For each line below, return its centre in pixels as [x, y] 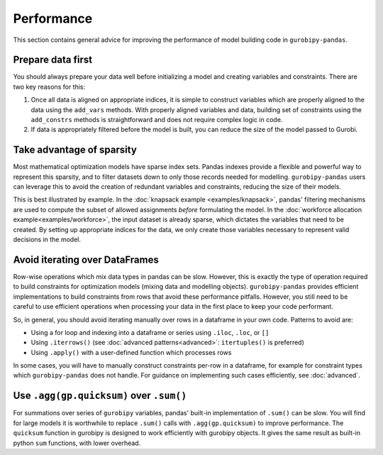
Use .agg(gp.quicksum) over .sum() [100, 396]
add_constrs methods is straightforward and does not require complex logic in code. [157, 120]
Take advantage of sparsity [75, 150]
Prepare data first [52, 60]
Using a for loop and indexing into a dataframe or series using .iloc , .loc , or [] [150, 332]
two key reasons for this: [49, 87]
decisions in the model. [47, 240]
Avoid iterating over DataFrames [86, 259]
